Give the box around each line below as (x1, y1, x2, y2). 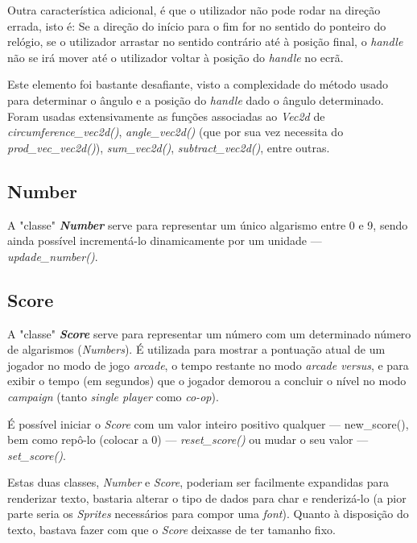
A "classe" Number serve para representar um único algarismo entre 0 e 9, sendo (7, 216, 408, 233)
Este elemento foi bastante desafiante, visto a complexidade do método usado (7, 76, 389, 93)
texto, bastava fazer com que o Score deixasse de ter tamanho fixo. (7, 521, 336, 538)
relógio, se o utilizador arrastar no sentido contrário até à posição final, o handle (7, 33, 403, 50)
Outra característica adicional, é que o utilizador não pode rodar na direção (7, 2, 381, 18)
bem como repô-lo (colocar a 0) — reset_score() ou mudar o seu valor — (7, 431, 369, 448)
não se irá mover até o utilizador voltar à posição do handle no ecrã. (7, 48, 344, 65)
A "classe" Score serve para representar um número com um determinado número (7, 325, 411, 342)
